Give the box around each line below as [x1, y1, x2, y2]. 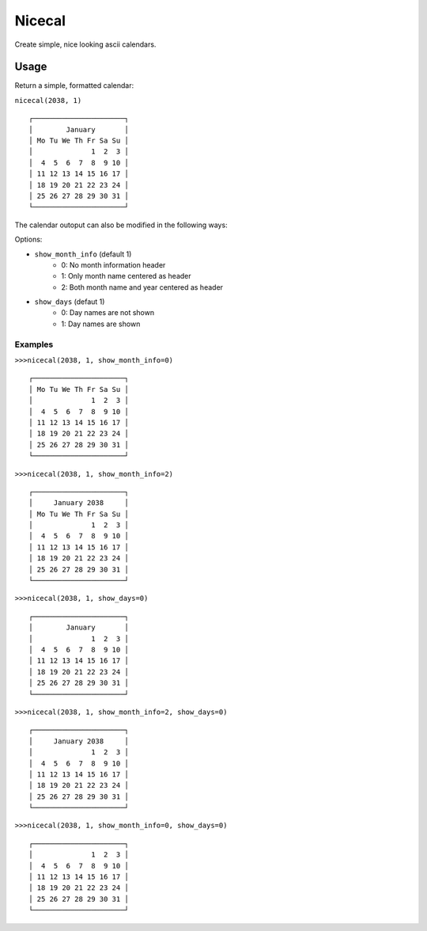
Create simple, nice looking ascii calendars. [14, 40, 157, 49]
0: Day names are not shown [61, 308, 154, 317]
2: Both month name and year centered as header [61, 282, 224, 292]
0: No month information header [61, 260, 166, 269]
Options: [14, 234, 43, 245]
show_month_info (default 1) [34, 249, 132, 259]
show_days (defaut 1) [34, 297, 105, 306]
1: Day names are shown [61, 319, 141, 329]
